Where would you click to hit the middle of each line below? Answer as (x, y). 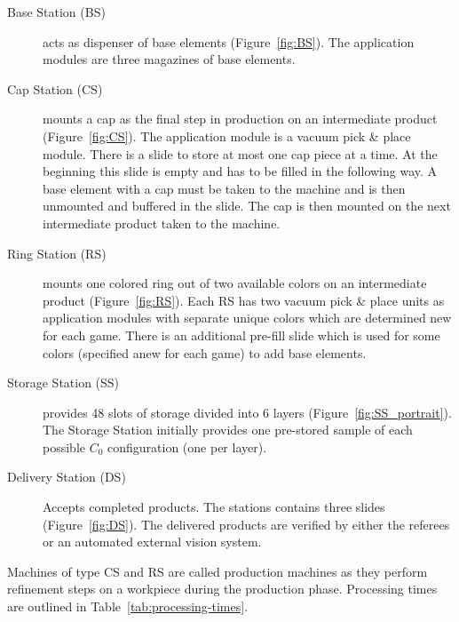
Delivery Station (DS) (67, 477)
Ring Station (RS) (57, 253)
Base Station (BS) (56, 12)
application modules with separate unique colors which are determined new (247, 318)
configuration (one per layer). (187, 447)
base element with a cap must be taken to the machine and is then (224, 188)
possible (64, 447)
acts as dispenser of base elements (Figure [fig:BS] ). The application (229, 41)
